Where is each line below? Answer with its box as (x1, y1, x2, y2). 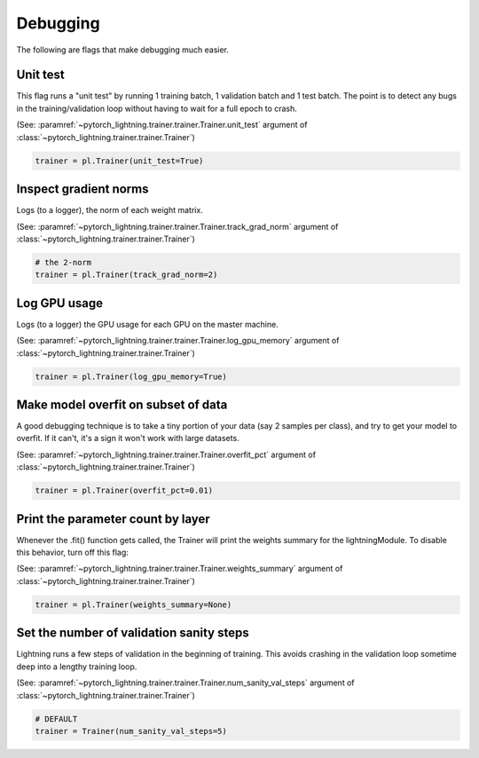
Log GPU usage (16, 296, 104, 311)
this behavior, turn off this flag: (16, 547, 129, 558)
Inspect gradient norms (16, 182, 149, 197)
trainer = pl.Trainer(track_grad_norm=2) (35, 270, 218, 280)
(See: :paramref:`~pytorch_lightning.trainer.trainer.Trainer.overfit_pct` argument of (16, 449, 317, 460)
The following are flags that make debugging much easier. (16, 44, 230, 55)
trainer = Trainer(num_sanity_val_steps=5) (35, 726, 228, 736)
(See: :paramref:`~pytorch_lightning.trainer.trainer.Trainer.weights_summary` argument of (16, 564, 343, 574)
